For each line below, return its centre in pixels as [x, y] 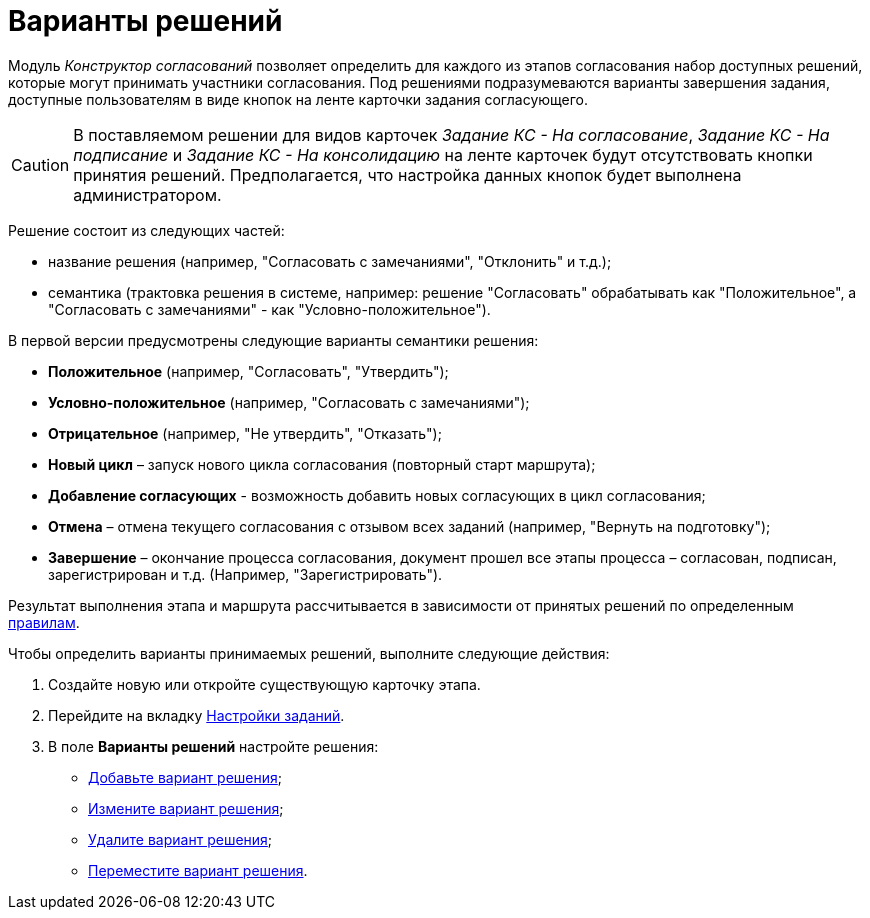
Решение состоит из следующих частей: [146, 230]
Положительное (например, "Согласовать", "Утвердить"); [248, 371]
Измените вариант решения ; [186, 808]
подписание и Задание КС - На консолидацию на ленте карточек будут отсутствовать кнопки [443, 154]
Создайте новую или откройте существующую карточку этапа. [264, 684]
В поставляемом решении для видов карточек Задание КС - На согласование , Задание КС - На [451, 134]
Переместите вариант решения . [198, 870]
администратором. [147, 194]
